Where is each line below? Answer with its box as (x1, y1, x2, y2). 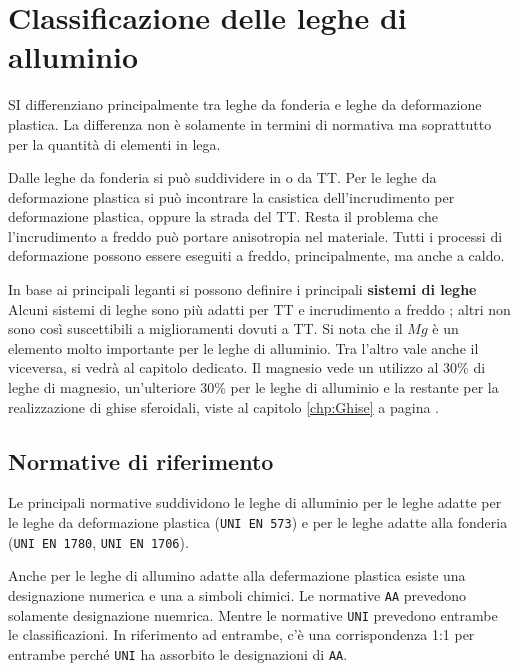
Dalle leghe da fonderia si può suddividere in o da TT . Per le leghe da (8, 167, 437, 188)
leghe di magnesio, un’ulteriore (8, 377, 196, 398)
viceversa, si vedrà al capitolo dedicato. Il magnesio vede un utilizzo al (8, 357, 439, 378)
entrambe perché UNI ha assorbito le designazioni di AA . (8, 643, 348, 664)
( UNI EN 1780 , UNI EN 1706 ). (8, 531, 189, 552)
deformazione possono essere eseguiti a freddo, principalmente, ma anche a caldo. (8, 245, 505, 266)
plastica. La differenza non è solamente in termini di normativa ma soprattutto (8, 113, 492, 134)
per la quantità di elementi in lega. (8, 133, 221, 154)
